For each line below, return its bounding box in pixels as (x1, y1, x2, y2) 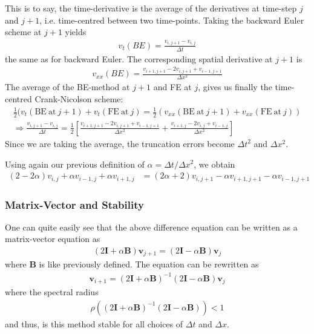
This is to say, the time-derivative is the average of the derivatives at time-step (5, 2, 297, 14)
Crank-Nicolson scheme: (34, 92, 123, 105)
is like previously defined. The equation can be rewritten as (39, 258, 259, 270)
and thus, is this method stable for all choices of (5, 317, 183, 330)
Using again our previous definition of (5, 157, 145, 170)
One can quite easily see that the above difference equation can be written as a (5, 220, 298, 233)
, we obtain (194, 157, 235, 170)
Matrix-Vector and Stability (5, 197, 144, 212)
